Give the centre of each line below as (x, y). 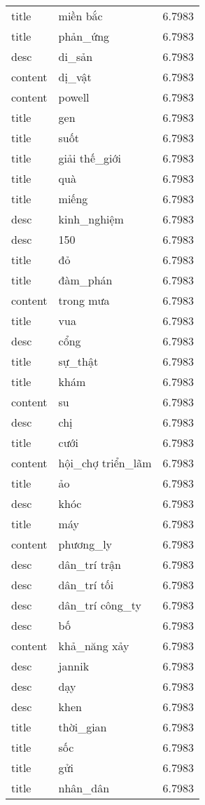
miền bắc (80, 16)
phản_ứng (84, 36)
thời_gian (83, 727)
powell (74, 97)
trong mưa (84, 300)
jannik (74, 666)
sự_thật (78, 361)
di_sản (76, 56)
